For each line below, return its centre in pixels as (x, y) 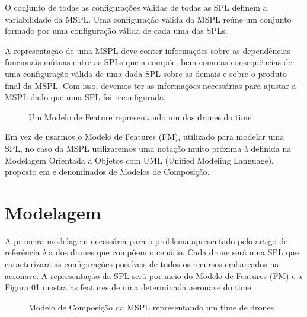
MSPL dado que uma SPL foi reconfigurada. (85, 97)
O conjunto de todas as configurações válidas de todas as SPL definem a (136, 7)
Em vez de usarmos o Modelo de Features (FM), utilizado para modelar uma (145, 137)
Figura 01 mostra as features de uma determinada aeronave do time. (129, 287)
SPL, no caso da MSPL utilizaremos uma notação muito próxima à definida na (148, 148)
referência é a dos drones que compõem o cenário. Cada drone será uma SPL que (152, 252)
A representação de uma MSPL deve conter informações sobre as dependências (148, 50)
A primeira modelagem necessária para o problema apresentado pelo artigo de (146, 240)
